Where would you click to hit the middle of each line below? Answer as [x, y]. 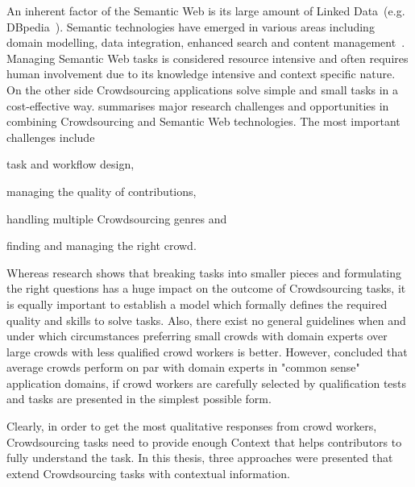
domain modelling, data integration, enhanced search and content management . [206, 42]
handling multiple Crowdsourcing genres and [117, 218]
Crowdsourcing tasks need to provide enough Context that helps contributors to [204, 441]
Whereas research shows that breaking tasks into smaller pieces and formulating [204, 272]
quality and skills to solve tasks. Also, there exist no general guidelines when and [206, 320]
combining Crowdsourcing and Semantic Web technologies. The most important [203, 121]
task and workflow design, [71, 164]
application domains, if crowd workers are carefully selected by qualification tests [207, 383]
